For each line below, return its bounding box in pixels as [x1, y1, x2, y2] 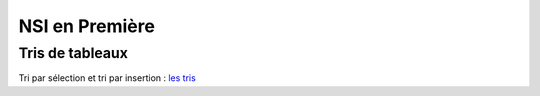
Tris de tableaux [18, 44, 129, 62]
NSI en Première [18, 15, 155, 37]
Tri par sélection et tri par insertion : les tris [18, 72, 197, 84]
